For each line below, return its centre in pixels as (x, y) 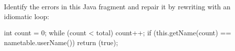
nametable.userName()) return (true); (61, 42)
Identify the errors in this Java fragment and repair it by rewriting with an (117, 6)
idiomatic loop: (27, 16)
